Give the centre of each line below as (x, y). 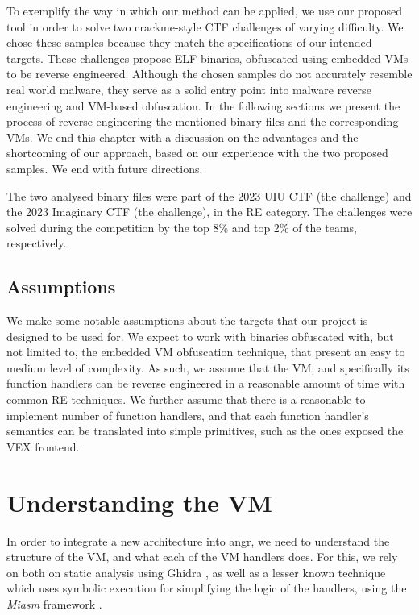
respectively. (37, 243)
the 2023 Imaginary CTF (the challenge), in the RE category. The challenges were (209, 212)
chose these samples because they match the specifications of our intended (189, 42)
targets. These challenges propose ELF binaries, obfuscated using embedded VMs (207, 58)
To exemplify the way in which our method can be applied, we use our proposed (205, 10)
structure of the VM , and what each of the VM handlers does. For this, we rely (202, 557)
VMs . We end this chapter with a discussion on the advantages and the (183, 137)
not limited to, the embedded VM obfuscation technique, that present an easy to (206, 352)
